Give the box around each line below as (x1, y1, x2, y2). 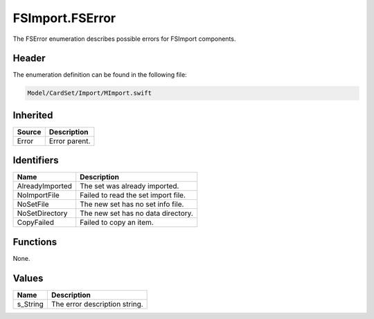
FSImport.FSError (12, 10, 116, 26)
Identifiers (12, 154, 59, 166)
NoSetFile (17, 199, 49, 209)
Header (12, 53, 46, 64)
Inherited (12, 109, 53, 121)
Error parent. (48, 136, 91, 145)
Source (17, 127, 42, 136)
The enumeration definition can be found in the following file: (12, 71, 187, 79)
